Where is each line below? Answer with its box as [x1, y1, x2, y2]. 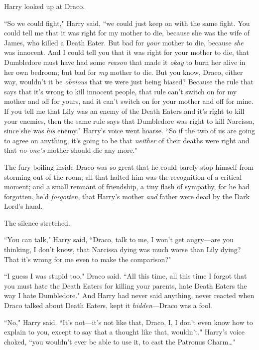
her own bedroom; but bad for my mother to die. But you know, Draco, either [4, 66, 243, 77]
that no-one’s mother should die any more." [4, 145, 137, 155]
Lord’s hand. [4, 201, 43, 211]
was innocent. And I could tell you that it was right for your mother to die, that [4, 47, 249, 57]
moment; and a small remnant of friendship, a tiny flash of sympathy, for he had [4, 181, 250, 192]
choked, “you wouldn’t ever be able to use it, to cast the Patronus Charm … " [4, 336, 236, 347]
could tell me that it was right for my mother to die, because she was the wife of [4, 27, 250, 38]
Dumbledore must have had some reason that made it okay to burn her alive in [4, 56, 246, 67]
